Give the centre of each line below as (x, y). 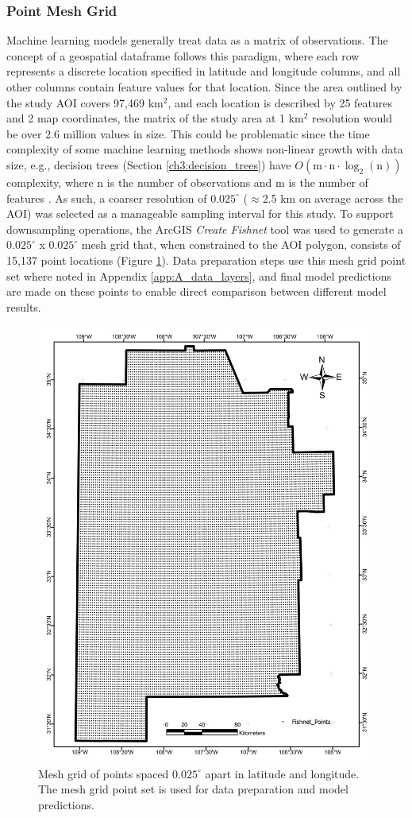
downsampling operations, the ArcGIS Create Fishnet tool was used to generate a (205, 229)
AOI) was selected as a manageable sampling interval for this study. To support (200, 213)
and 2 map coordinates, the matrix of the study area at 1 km (155, 118)
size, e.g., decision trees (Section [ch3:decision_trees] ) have (149, 164)
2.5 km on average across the (333, 198)
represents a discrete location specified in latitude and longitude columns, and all (204, 71)
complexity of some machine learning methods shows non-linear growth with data (205, 149)
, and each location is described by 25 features (280, 102)
